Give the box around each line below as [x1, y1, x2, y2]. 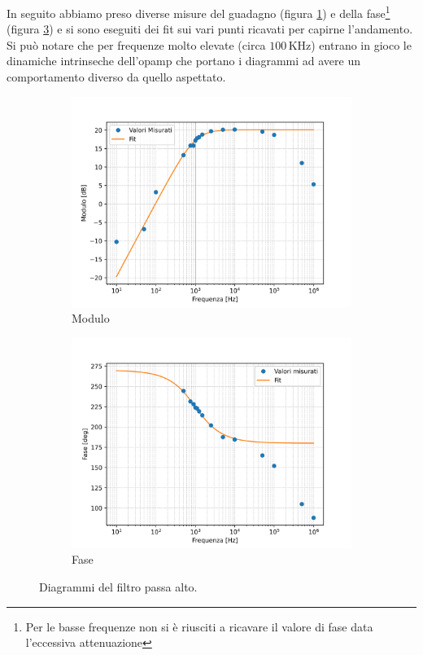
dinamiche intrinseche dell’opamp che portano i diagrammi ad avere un [7, 52, 361, 69]
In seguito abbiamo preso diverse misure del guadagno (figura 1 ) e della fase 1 [7, 2, 390, 21]
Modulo [72, 310, 110, 327]
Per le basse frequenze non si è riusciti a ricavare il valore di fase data [25, 618, 373, 635]
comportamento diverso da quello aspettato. [7, 68, 226, 86]
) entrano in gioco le [311, 36, 412, 53]
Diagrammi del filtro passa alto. [39, 578, 198, 595]
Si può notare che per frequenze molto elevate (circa [7, 36, 266, 53]
